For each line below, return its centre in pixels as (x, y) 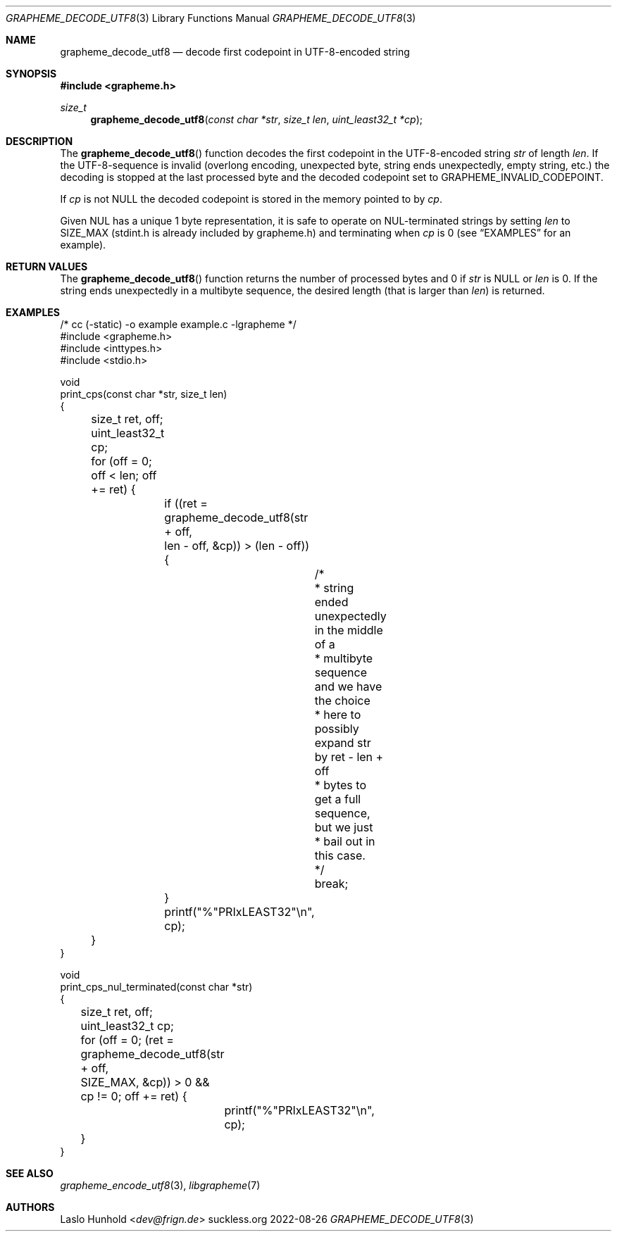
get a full (338, 799)
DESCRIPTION (39, 141)
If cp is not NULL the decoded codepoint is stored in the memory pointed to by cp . (251, 199)
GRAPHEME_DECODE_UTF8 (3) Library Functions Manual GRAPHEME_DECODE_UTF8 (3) (211, 18)
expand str (343, 743)
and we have (348, 686)
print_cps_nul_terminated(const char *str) (156, 987)
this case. (340, 855)
